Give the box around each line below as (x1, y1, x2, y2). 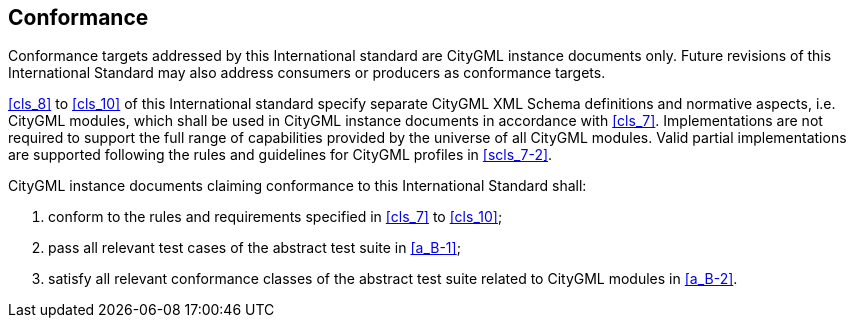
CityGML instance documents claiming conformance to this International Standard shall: (8, 177, 587, 195)
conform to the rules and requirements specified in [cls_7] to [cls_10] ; (48, 208, 503, 226)
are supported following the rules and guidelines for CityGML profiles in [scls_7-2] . (8, 146, 553, 164)
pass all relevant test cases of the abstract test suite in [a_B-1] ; (48, 239, 461, 257)
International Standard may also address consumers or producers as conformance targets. (8, 64, 606, 82)
